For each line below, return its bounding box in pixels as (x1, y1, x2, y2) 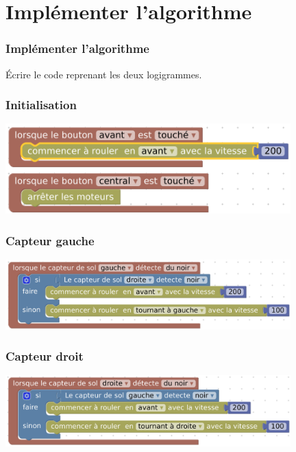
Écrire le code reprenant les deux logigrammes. (5, 67, 202, 81)
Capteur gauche (5, 231, 95, 249)
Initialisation (5, 96, 77, 113)
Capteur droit (5, 348, 84, 365)
